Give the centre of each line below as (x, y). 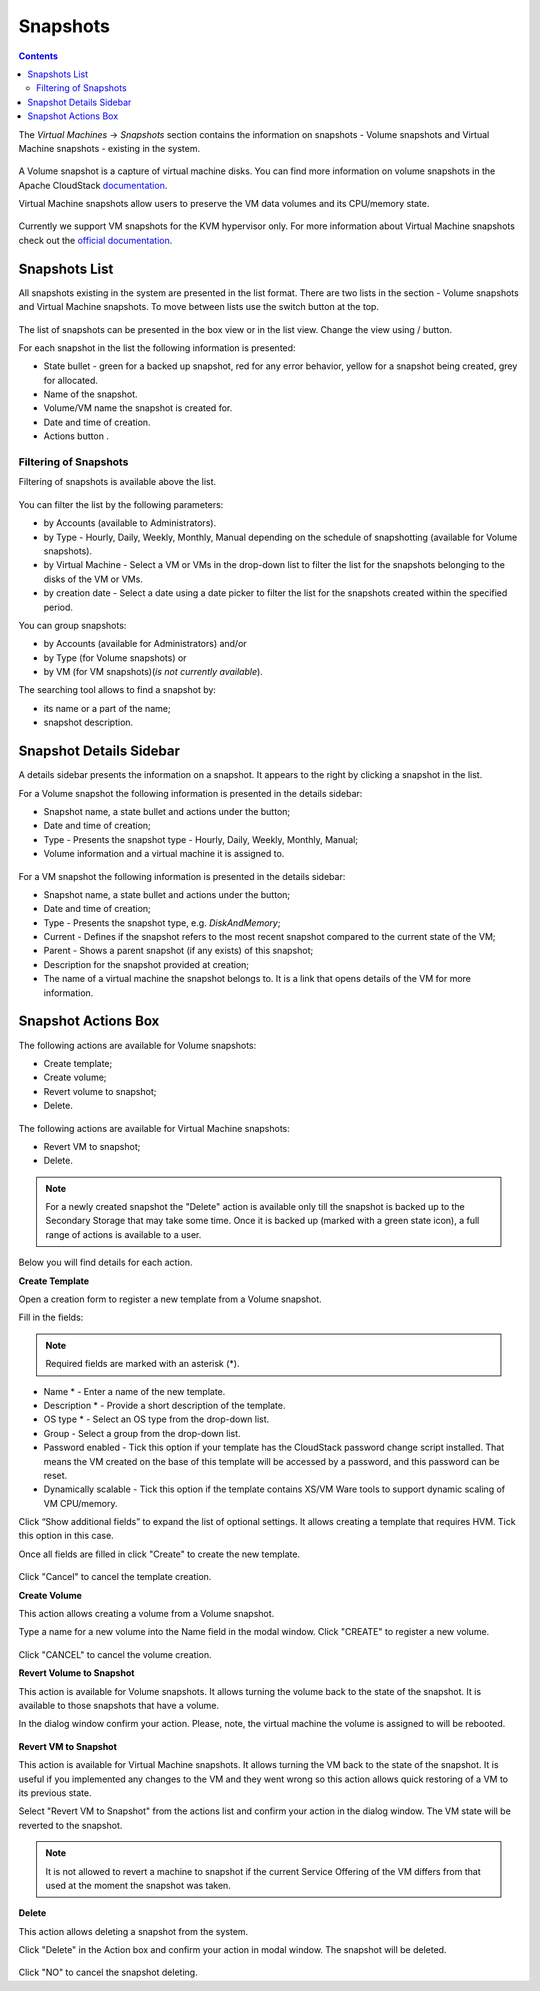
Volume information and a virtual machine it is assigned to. (164, 854)
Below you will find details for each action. (106, 1262)
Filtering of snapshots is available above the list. (117, 482)
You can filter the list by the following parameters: (121, 504)
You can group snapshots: (72, 625)
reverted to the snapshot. (70, 1825)
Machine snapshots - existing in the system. (109, 148)
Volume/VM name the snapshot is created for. (138, 408)
